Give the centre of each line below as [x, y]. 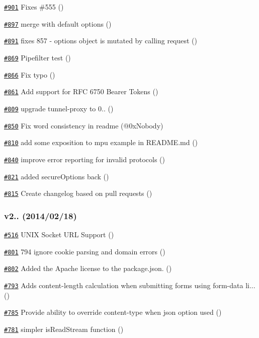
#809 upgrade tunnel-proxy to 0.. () [59, 108]
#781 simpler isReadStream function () [64, 329]
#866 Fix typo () [30, 74]
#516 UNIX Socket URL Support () [59, 234]
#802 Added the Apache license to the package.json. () [88, 268]
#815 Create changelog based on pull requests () [78, 193]
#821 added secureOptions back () [57, 176]
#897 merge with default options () [58, 23]
